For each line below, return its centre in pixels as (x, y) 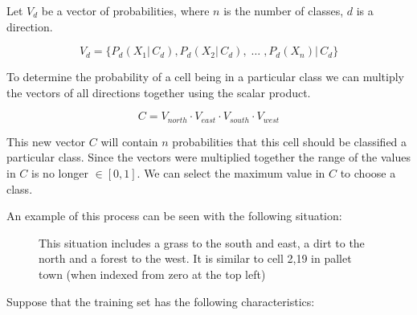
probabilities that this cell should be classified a (290, 141)
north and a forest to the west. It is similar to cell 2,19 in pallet (195, 258)
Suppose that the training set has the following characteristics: (161, 301)
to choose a (368, 173)
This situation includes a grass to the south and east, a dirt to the (202, 242)
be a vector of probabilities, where (125, 10)
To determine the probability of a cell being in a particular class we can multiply (205, 77)
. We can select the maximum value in (231, 173)
